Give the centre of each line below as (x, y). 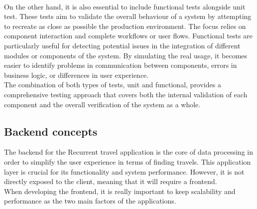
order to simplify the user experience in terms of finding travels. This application (128, 161)
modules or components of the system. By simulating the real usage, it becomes (126, 55)
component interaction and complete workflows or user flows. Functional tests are (128, 36)
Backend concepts (51, 131)
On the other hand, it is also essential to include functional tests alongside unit (125, 6)
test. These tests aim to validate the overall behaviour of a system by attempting (128, 16)
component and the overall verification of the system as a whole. (102, 104)
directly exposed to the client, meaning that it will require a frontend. (111, 181)
